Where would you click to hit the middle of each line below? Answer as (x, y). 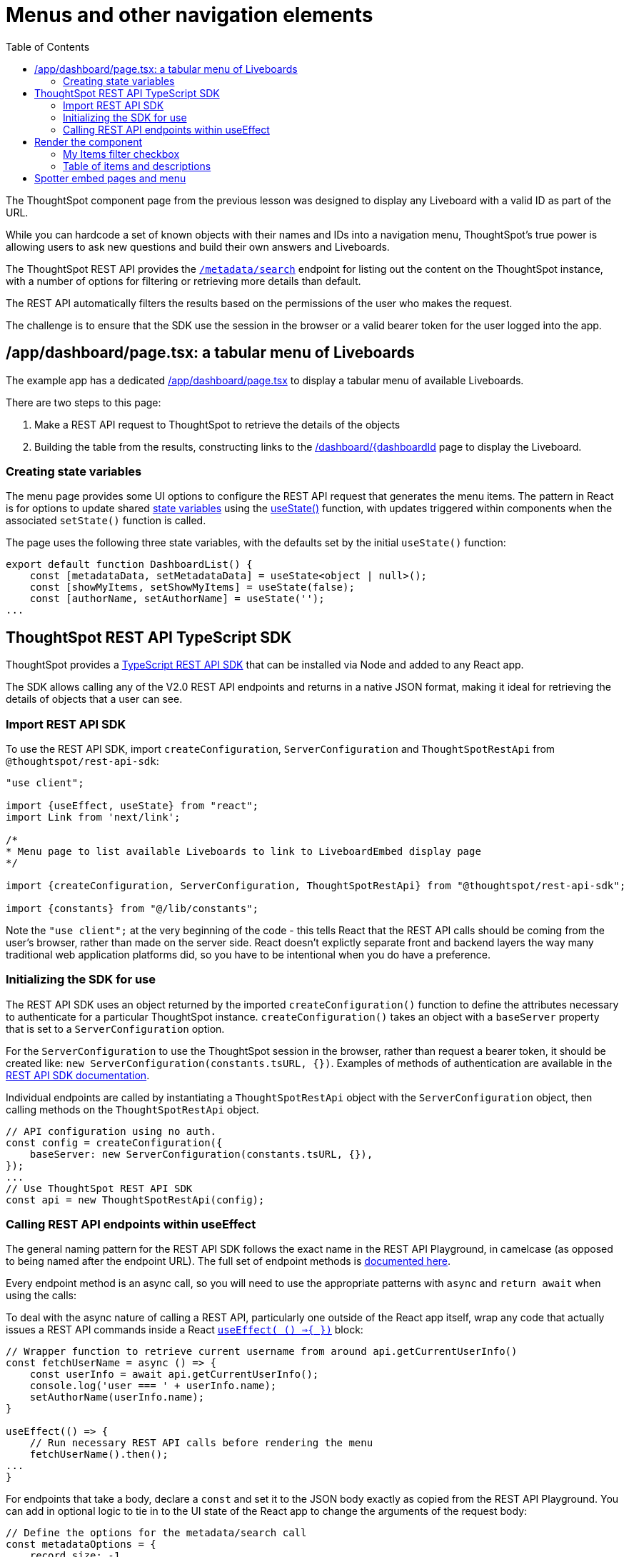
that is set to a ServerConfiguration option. (115, 1028)
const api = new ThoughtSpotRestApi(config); (135, 1200)
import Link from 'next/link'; (93, 817)
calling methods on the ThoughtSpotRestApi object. (132, 1109)
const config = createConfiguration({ (114, 1142)
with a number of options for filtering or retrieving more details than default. (183, 281)
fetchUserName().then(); (99, 1455)
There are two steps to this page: (84, 402)
